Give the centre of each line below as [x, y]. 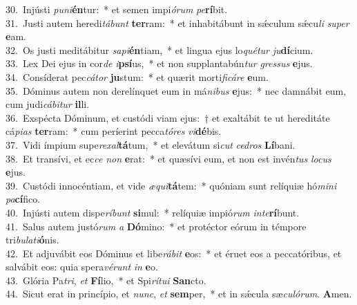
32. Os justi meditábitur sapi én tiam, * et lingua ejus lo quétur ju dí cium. [160, 49]
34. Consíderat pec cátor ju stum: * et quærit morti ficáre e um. [137, 76]
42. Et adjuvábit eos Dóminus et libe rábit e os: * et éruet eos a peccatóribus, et [174, 253]
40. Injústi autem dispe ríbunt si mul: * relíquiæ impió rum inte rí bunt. [153, 212]
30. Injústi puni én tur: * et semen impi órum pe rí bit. [117, 9]
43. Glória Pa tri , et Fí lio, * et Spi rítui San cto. [106, 280]
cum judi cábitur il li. [48, 104]
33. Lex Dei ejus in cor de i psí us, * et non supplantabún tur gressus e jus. [159, 63]
